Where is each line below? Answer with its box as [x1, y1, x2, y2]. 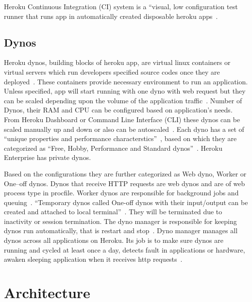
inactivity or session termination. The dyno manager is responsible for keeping [4, 216, 237, 226]
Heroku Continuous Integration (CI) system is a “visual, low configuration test [4, 1, 238, 11]
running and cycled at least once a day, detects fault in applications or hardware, [4, 244, 245, 254]
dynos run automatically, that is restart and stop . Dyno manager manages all [4, 225, 238, 236]
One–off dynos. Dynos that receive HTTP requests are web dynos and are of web [4, 178, 245, 188]
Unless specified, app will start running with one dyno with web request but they [4, 86, 246, 96]
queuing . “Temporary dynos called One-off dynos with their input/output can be [4, 197, 248, 207]
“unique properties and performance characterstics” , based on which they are [4, 133, 237, 143]
